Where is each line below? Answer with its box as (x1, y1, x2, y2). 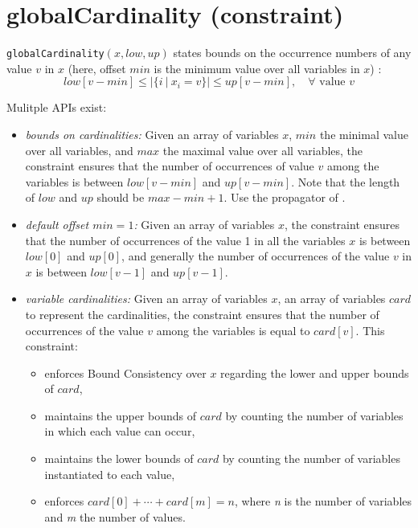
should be (96, 189, 145, 206)
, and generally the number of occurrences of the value (121, 248, 390, 264)
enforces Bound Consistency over (44, 364, 207, 381)
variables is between (25, 173, 124, 190)
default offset (25, 215, 89, 232)
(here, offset (68, 59, 126, 76)
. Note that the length (291, 173, 400, 190)
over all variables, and (25, 141, 133, 158)
